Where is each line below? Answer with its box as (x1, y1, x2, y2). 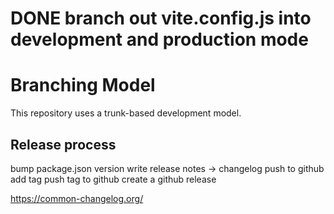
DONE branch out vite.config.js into (10, 7, 312, 30)
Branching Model (10, 74, 156, 97)
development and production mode (10, 28, 309, 51)
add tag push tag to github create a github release (10, 173, 217, 185)
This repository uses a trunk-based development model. (10, 107, 242, 119)
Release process (10, 136, 117, 153)
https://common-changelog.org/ (10, 192, 144, 204)
